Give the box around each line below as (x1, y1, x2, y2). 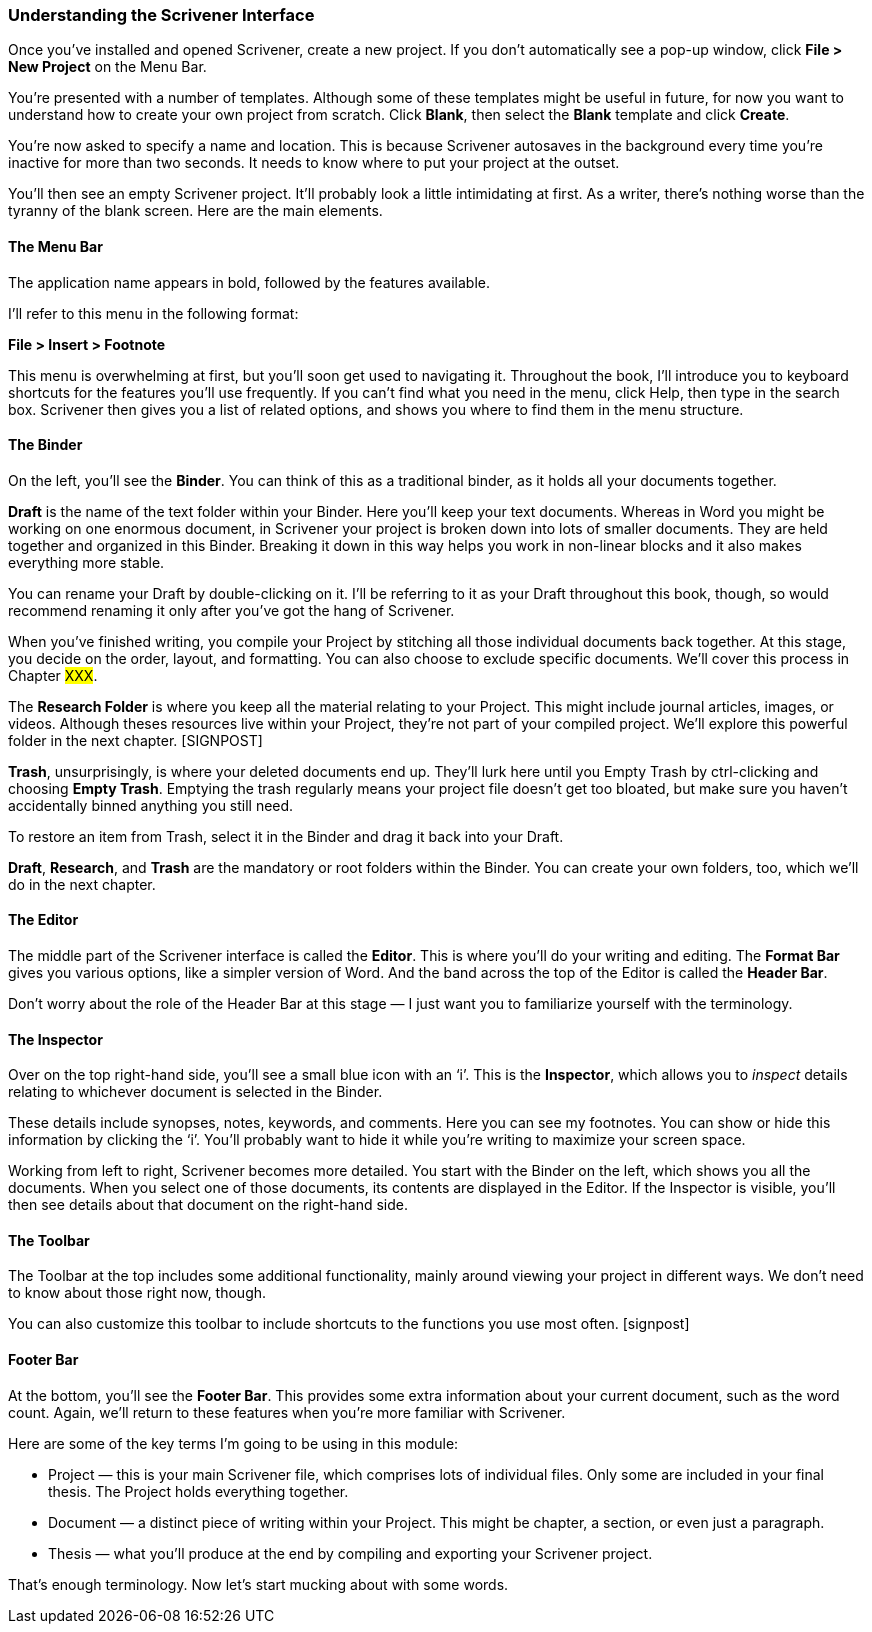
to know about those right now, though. (8, 1284, 267, 1302)
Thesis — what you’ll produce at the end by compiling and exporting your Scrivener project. (48, 1544, 653, 1562)
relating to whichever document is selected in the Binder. (8, 1083, 383, 1101)
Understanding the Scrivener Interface (8, 5, 315, 25)
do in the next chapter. (8, 875, 156, 893)
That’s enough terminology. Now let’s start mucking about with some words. (8, 1575, 509, 1593)
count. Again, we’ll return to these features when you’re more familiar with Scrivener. (8, 1403, 566, 1421)
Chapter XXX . (8, 666, 98, 684)
